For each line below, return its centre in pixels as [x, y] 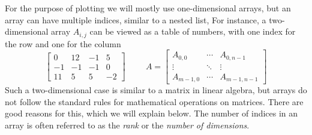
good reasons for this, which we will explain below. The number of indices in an [151, 113]
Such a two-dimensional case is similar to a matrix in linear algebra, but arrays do [156, 90]
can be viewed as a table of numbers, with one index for [193, 31]
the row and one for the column [63, 43]
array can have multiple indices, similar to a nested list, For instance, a [136, 19]
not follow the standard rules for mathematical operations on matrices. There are [154, 101]
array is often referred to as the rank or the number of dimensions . [127, 125]
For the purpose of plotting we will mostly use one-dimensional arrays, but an [148, 8]
